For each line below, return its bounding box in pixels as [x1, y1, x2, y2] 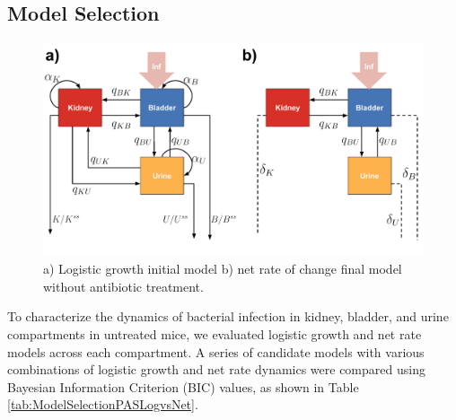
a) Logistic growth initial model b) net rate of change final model [43, 259, 402, 278]
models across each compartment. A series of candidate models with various [7, 342, 425, 361]
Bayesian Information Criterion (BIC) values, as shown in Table [7, 377, 359, 396]
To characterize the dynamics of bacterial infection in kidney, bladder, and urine [7, 307, 449, 326]
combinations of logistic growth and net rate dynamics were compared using [7, 360, 425, 379]
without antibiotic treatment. [43, 276, 204, 295]
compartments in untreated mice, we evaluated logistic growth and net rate [7, 325, 422, 344]
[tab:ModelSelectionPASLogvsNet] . [7, 395, 198, 414]
